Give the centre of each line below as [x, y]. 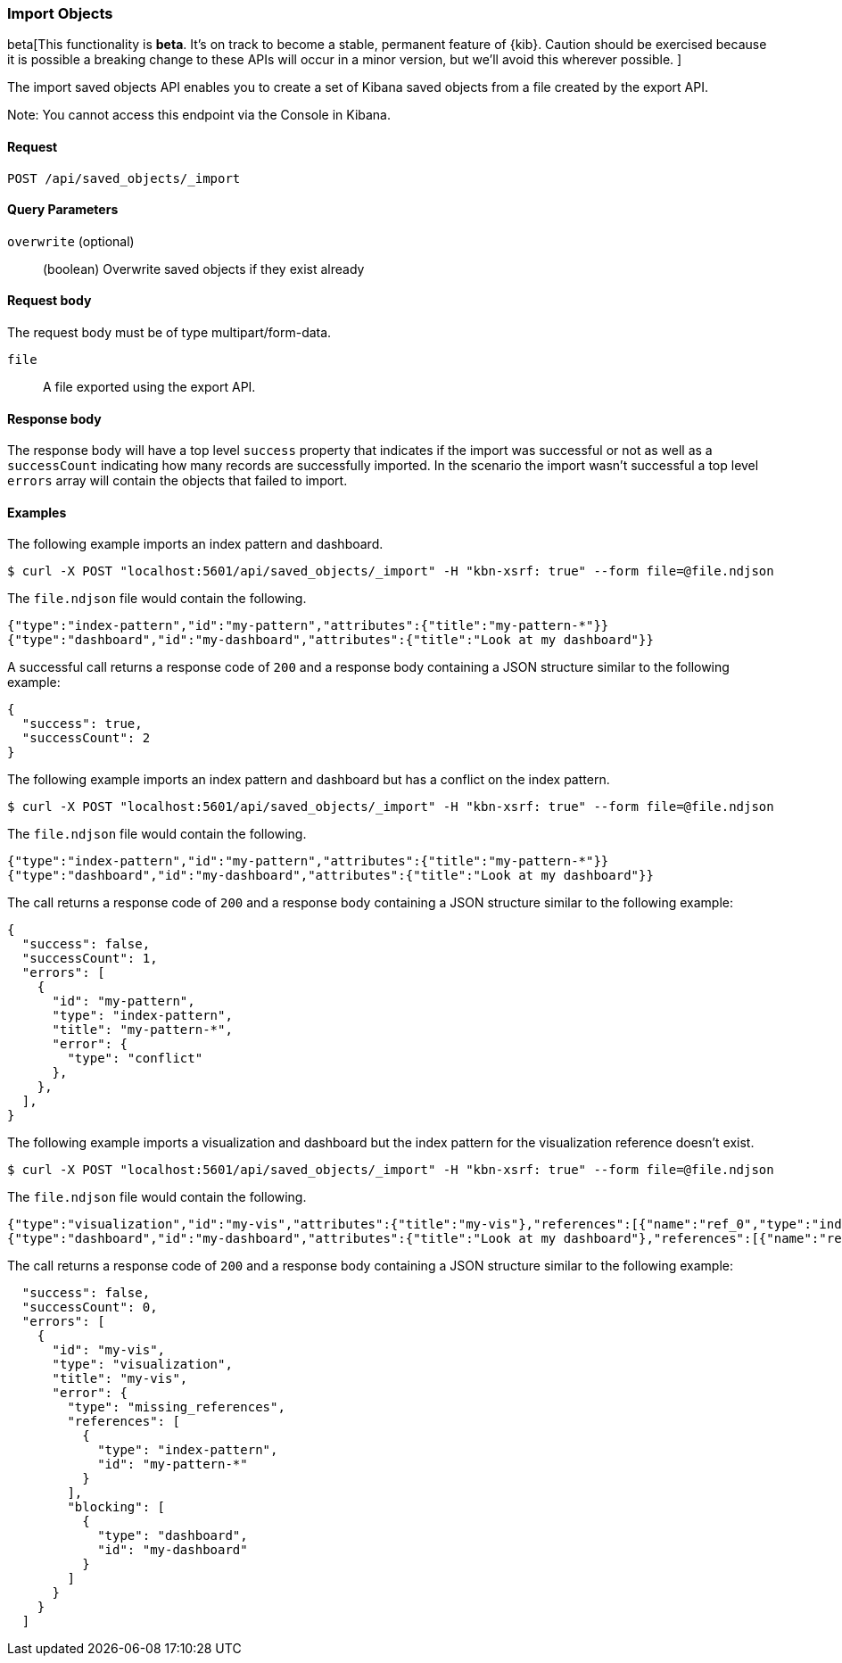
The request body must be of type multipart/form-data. [169, 333]
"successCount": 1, [90, 959]
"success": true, [82, 724]
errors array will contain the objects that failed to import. [177, 481]
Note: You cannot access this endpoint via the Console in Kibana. [199, 115]
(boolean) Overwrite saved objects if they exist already [204, 269]
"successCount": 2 [86, 738]
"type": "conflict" [135, 1059]
